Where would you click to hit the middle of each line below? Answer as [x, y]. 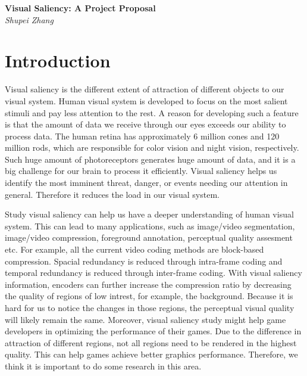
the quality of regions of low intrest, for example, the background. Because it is [149, 296]
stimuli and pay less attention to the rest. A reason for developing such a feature [152, 112]
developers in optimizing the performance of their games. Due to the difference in [153, 331]
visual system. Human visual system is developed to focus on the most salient [146, 100]
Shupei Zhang [29, 19]
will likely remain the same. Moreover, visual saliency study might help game [145, 319]
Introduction [58, 60]
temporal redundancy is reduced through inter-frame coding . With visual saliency [153, 273]
